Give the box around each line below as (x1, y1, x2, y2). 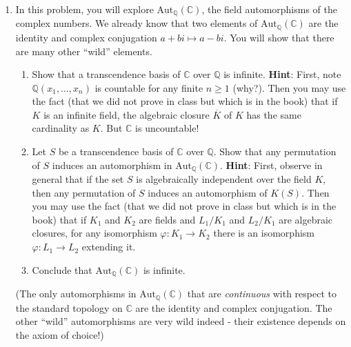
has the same (246, 107, 301, 121)
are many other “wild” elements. (15, 43, 152, 58)
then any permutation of (32, 185, 136, 199)
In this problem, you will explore (15, 2, 154, 16)
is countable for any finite (94, 80, 203, 95)
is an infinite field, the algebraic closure (43, 107, 210, 121)
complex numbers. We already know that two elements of (15, 16, 258, 30)
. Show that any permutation (213, 144, 337, 159)
